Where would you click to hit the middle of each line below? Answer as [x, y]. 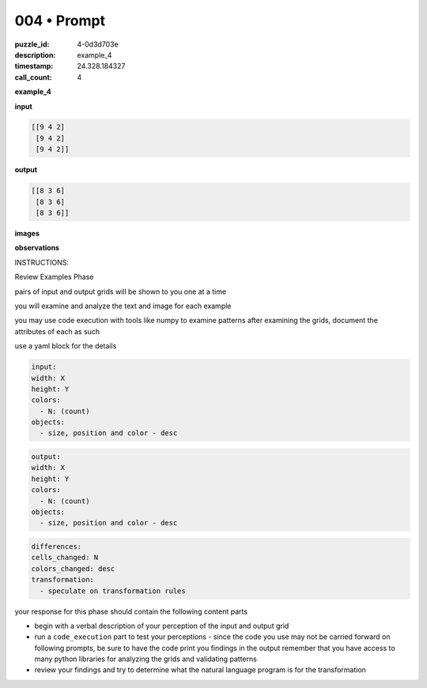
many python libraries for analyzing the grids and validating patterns [145, 659]
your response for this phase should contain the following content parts [131, 611]
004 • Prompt [60, 21]
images [27, 233]
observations [37, 248]
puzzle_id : [32, 44]
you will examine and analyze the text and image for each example [123, 306]
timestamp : [34, 66]
